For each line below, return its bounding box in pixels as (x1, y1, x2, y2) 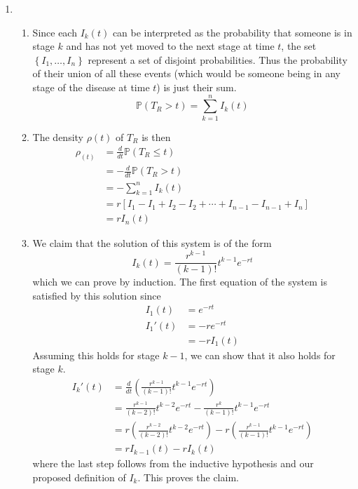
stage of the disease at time (32, 79, 150, 94)
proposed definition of (32, 469, 126, 484)
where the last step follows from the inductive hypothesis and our (32, 456, 314, 471)
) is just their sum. (156, 79, 237, 94)
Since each (32, 25, 77, 39)
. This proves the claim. (137, 469, 239, 484)
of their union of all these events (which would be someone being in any (32, 66, 340, 81)
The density (32, 129, 84, 144)
